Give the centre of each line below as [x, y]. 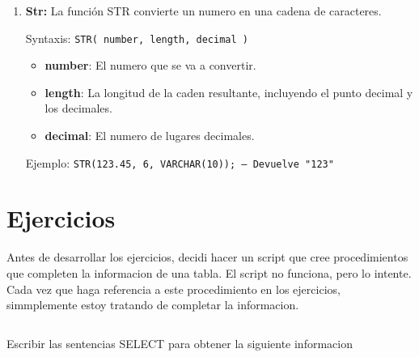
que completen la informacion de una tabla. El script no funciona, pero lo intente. [209, 273]
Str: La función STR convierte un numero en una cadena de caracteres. [203, 11]
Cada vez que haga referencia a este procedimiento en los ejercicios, [174, 289]
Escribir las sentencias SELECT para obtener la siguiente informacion [180, 343]
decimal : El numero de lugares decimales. [150, 136]
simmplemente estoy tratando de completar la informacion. [153, 305]
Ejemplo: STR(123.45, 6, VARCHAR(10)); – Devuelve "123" [180, 162]
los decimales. [78, 108]
